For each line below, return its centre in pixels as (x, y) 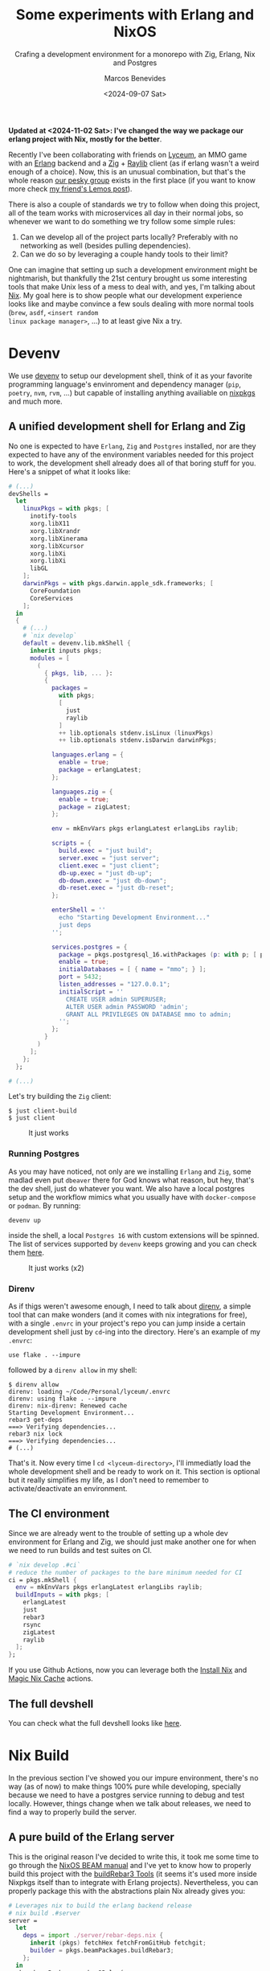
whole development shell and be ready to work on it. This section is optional (134, 1472)
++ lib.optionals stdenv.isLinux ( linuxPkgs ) (137, 733)
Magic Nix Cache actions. (51, 1678)
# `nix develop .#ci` (45, 1565)
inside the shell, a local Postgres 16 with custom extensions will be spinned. (134, 1235)
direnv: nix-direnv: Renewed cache (68, 1406)
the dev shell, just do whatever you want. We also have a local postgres (127, 1188)
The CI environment (59, 1514)
